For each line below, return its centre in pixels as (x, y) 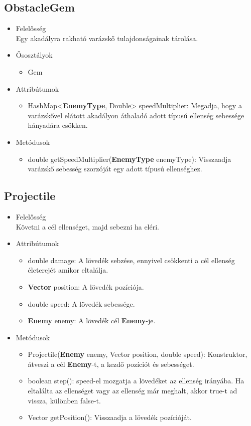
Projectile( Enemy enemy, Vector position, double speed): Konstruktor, (138, 354)
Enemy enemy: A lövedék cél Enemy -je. (92, 321)
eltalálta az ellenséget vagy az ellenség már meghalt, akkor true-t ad (133, 391)
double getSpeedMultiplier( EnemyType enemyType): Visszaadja (130, 159)
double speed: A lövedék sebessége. (81, 303)
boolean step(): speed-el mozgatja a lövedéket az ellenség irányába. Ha (136, 381)
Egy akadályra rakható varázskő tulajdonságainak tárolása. (107, 38)
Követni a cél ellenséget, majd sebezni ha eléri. (88, 226)
